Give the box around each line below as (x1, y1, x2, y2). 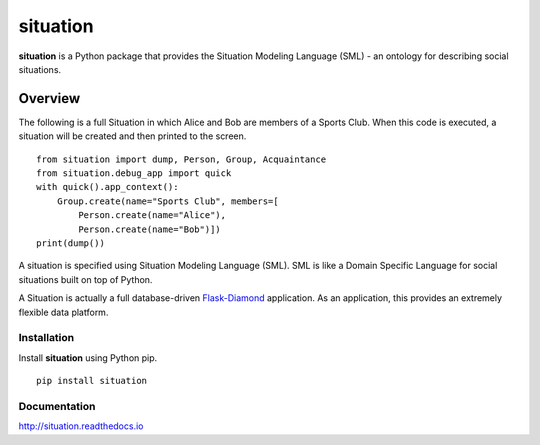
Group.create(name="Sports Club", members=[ (56, 195, 279, 207)
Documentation (18, 399, 96, 413)
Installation (18, 331, 75, 345)
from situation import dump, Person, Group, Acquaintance (36, 153, 327, 165)
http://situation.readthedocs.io (18, 420, 144, 432)
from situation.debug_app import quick (36, 168, 232, 179)
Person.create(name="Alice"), (78, 210, 227, 221)
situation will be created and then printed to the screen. (18, 130, 247, 142)
